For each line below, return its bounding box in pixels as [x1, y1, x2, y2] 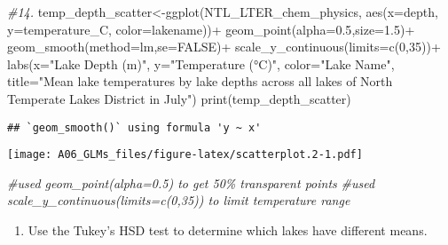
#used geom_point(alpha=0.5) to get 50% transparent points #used [7, 173, 375, 192]
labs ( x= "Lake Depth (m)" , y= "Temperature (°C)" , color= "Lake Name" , [7, 54, 395, 73]
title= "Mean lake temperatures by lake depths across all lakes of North [7, 72, 393, 91]
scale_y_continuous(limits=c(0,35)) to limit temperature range [7, 191, 350, 209]
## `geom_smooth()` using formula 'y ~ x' [7, 121, 262, 134]
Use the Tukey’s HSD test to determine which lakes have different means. [28, 221, 428, 240]
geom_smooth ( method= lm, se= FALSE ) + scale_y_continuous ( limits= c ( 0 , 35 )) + [7, 37, 441, 56]
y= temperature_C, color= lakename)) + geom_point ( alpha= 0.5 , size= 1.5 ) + [7, 20, 415, 38]
